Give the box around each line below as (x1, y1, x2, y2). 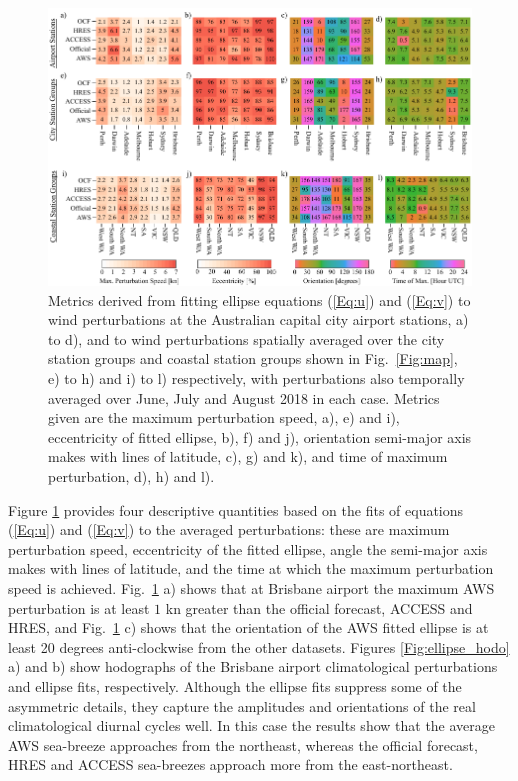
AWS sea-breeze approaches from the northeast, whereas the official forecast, (8, 734, 478, 755)
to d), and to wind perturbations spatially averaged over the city (48, 328, 445, 349)
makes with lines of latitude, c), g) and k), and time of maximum (48, 446, 448, 467)
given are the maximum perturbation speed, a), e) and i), (48, 407, 400, 428)
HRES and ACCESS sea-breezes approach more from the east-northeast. (8, 754, 453, 775)
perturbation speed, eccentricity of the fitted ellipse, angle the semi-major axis (8, 538, 488, 559)
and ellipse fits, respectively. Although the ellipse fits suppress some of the (8, 675, 462, 696)
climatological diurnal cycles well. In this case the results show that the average (8, 715, 496, 736)
